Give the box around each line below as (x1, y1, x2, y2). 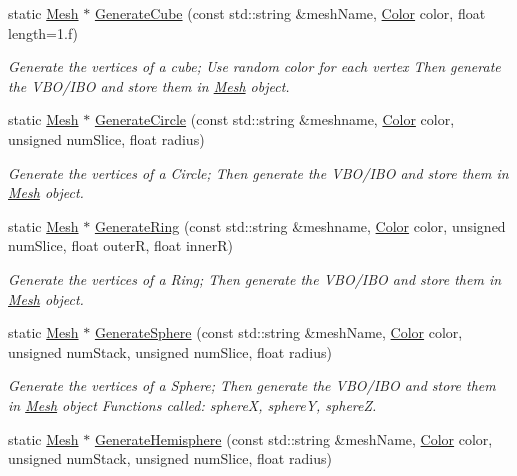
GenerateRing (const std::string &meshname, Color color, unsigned (94, 215, 506, 236)
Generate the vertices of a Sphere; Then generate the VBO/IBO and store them (8, 375, 496, 396)
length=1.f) (8, 22, 79, 43)
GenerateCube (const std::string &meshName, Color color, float (94, 3, 486, 23)
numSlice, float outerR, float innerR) (8, 235, 233, 256)
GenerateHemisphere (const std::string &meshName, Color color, (94, 428, 493, 449)
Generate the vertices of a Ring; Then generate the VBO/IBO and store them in (8, 268, 502, 289)
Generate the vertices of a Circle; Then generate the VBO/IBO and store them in (8, 162, 509, 183)
